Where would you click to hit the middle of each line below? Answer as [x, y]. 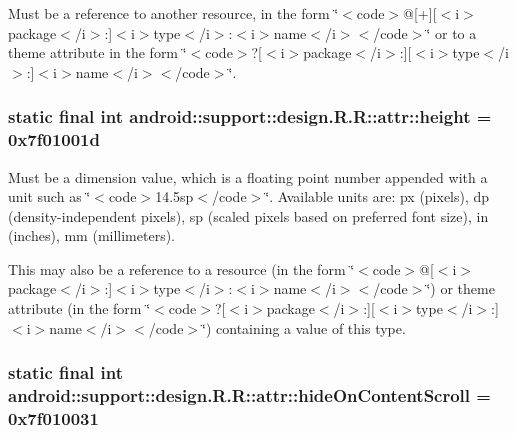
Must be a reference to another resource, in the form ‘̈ [173, 13]
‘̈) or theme [460, 288]
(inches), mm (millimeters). [92, 235]
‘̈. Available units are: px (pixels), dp [377, 196]
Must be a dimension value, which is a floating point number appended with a [248, 176]
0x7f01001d [54, 139]
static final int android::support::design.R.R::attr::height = [250, 116]
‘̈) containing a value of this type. [304, 327]
